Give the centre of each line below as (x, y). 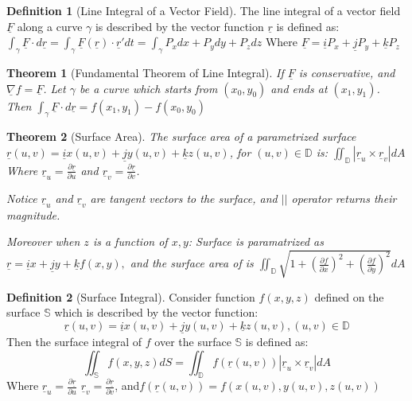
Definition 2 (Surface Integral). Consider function (131, 296)
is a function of (130, 241)
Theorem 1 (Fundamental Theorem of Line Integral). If (145, 72)
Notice (22, 198)
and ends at (299, 88)
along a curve (50, 26)
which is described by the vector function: (156, 312)
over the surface (193, 341)
